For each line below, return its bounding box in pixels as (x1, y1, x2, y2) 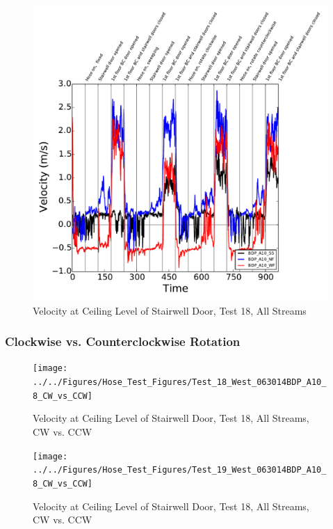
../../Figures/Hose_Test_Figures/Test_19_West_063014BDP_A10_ (33, 465, 327, 475)
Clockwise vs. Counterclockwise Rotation (5, 333, 241, 350)
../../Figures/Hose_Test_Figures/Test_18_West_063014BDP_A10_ (33, 377, 327, 388)
